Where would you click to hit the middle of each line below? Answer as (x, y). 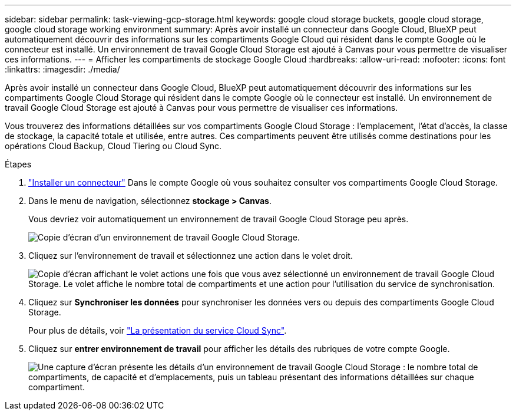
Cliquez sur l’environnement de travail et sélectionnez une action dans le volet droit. (191, 256)
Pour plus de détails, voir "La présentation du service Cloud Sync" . (158, 330)
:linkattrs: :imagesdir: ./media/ (62, 69)
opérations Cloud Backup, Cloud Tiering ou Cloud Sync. (113, 146)
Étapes (18, 164)
